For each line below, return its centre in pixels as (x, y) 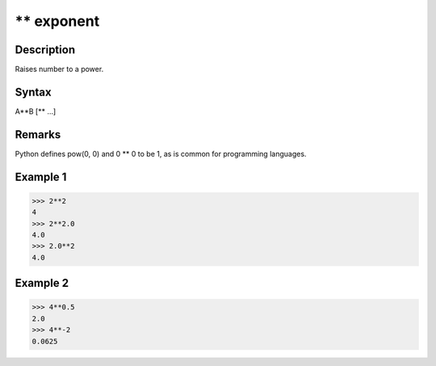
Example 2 (42, 283)
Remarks (38, 135)
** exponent (57, 21)
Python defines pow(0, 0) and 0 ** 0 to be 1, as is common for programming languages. (161, 154)
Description (45, 50)
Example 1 (41, 177)
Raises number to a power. (59, 69)
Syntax (33, 92)
